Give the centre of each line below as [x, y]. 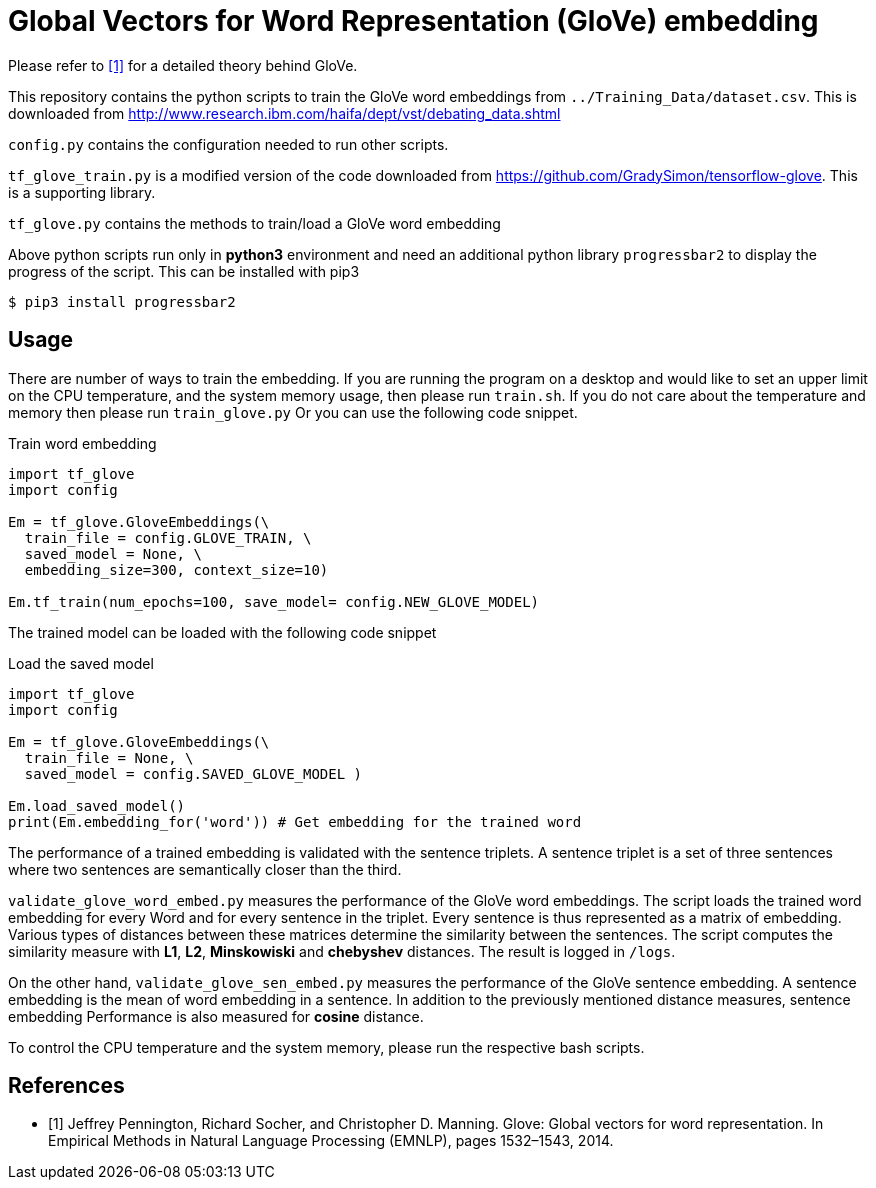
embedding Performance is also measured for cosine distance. [216, 1016]
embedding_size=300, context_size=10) [176, 569]
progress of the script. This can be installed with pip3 [184, 271]
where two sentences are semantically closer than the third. [205, 869]
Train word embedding [82, 443]
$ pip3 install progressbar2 [122, 301]
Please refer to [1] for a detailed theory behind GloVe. [183, 65]
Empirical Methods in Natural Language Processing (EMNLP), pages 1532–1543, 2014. [331, 1141]
